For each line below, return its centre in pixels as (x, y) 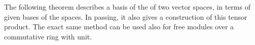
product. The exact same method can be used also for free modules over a (119, 27)
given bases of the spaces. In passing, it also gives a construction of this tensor (126, 16)
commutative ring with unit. (48, 36)
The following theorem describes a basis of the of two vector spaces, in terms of (127, 7)
